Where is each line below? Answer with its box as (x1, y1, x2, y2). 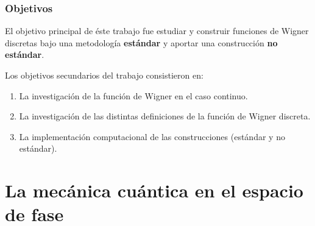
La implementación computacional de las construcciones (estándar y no (19, 130, 285, 143)
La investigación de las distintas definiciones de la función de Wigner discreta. (19, 110, 311, 122)
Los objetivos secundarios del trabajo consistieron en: (5, 69, 204, 81)
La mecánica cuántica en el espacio (5, 178, 303, 203)
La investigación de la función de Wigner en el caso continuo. (19, 89, 248, 102)
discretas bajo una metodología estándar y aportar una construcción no (5, 36, 278, 49)
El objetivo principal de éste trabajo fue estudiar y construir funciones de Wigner (5, 24, 309, 37)
